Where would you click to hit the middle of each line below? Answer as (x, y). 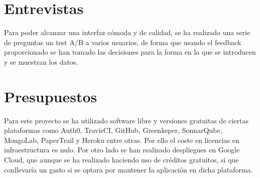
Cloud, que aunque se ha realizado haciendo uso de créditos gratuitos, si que (121, 159)
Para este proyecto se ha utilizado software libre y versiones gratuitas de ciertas (126, 120)
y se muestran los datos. (41, 61)
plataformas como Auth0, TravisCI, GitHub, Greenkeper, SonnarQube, (113, 130)
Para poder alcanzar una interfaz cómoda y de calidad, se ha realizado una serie (127, 32)
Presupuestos (51, 96)
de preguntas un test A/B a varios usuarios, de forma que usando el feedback (123, 42)
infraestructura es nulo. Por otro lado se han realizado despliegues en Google (122, 150)
